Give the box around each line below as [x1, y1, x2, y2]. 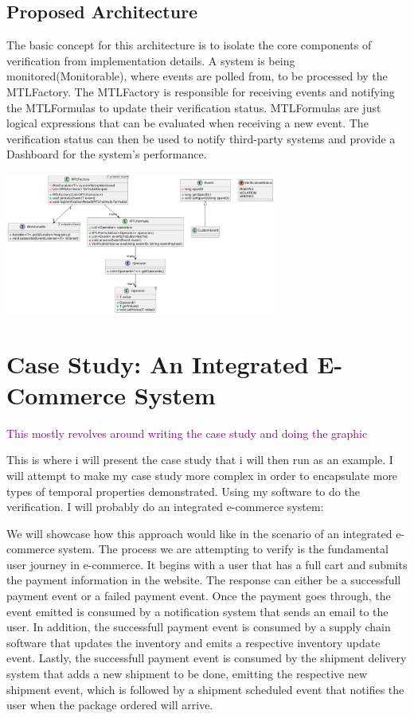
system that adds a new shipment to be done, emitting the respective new [6, 665, 368, 682]
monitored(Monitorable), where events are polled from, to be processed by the [6, 68, 388, 84]
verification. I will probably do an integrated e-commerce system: [6, 498, 324, 515]
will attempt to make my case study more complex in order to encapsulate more [6, 466, 398, 483]
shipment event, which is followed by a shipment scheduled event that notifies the [6, 681, 404, 697]
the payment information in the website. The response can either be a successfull [6, 572, 401, 588]
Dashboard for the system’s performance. [6, 146, 207, 162]
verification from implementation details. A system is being [6, 52, 295, 68]
